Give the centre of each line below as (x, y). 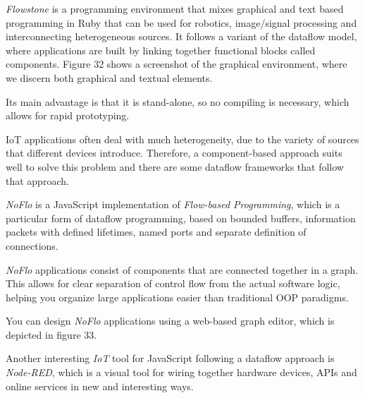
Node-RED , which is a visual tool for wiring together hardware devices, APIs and (181, 372)
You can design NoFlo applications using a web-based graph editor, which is (170, 321)
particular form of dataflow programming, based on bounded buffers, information (181, 218)
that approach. (37, 180)
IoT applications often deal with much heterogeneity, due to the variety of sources (182, 139)
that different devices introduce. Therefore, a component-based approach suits (174, 153)
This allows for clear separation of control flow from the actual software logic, (173, 283)
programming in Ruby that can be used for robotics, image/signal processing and (181, 22)
